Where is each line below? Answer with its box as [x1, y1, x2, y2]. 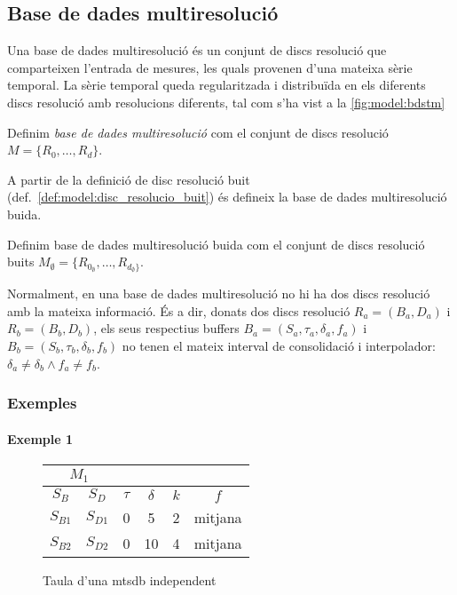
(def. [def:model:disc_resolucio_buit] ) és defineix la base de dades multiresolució [7, 187, 447, 206]
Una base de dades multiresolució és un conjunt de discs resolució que [7, 41, 387, 59]
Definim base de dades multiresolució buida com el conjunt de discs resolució [7, 234, 425, 253]
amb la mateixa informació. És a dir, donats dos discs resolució [7, 301, 351, 320]
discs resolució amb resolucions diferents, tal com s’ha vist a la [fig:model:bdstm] [7, 92, 445, 111]
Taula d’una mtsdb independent [43, 570, 217, 589]
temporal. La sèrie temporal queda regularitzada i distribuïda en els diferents [7, 75, 426, 94]
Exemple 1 [7, 429, 74, 448]
